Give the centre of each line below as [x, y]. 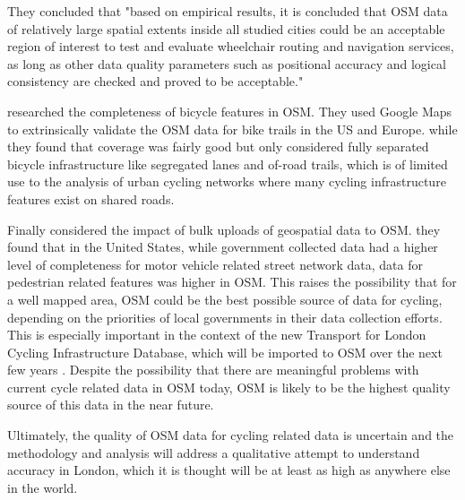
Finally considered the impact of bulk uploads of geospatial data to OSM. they [224, 229]
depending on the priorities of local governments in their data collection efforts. [225, 317]
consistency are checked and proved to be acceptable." [155, 81]
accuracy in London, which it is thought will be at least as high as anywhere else [229, 470]
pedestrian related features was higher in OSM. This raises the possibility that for [232, 282]
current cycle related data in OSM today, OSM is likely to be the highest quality [229, 387]
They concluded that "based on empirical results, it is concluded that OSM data [228, 11]
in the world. [43, 487]
